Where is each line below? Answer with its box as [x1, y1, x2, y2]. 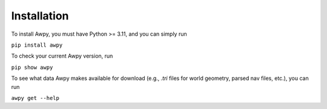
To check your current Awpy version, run [11, 52, 113, 60]
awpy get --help [11, 94, 60, 101]
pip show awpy [11, 64, 53, 71]
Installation [11, 9, 69, 22]
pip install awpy [11, 41, 63, 48]
